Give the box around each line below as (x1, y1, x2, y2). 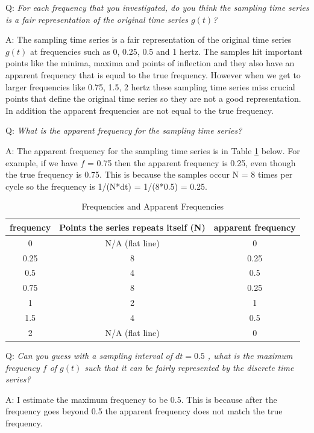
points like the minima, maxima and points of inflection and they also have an (5, 57, 295, 69)
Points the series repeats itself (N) (59, 220, 206, 233)
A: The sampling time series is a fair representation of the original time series (5, 33, 292, 46)
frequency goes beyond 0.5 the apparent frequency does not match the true (5, 405, 283, 417)
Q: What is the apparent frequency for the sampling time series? (5, 124, 242, 137)
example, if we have (5, 156, 78, 169)
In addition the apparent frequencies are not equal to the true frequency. (5, 104, 274, 116)
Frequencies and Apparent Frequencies (81, 200, 224, 213)
